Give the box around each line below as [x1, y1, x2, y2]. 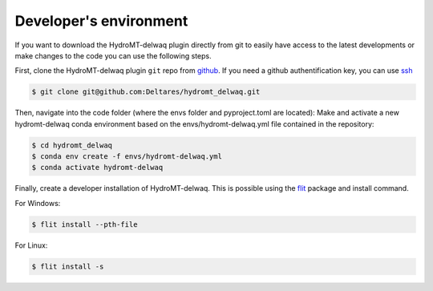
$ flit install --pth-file [31, 220, 138, 228]
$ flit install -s [31, 261, 104, 271]
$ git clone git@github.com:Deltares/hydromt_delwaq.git [31, 87, 261, 96]
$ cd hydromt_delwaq [31, 140, 112, 150]
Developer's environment [14, 12, 188, 30]
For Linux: [14, 240, 48, 250]
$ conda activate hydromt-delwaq [31, 163, 164, 172]
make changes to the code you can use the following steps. [14, 51, 212, 60]
